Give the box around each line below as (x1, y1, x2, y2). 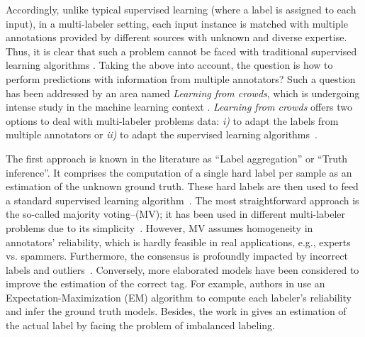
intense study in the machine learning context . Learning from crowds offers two (6, 99, 352, 114)
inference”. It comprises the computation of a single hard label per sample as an (6, 165, 352, 179)
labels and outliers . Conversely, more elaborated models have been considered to (6, 262, 359, 277)
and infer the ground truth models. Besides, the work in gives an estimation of (6, 304, 347, 319)
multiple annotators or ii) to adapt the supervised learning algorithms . (6, 127, 318, 142)
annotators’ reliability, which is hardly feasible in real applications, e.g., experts (6, 234, 351, 249)
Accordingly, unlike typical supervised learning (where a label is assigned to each (6, 2, 356, 16)
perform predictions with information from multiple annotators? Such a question (6, 71, 356, 86)
